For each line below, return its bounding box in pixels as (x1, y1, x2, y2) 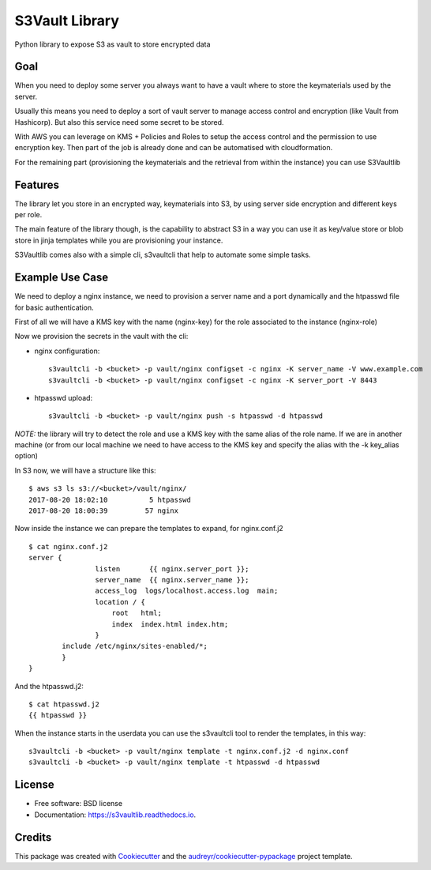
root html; (111, 608, 162, 618)
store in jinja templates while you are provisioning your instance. (14, 235, 223, 245)
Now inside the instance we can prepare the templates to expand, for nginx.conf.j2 (14, 524, 283, 533)
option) (14, 451, 39, 461)
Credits (14, 830, 52, 844)
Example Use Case (14, 271, 109, 284)
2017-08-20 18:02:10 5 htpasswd (28, 495, 191, 504)
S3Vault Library (14, 12, 120, 29)
